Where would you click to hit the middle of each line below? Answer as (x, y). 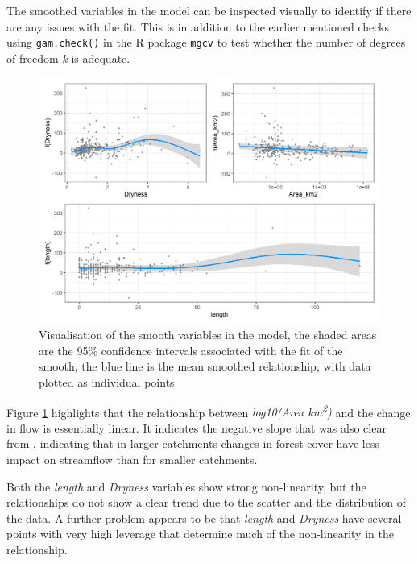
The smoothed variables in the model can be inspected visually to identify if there (209, 10)
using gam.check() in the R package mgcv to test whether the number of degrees (206, 42)
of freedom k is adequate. (68, 58)
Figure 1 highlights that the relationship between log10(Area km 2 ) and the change (209, 411)
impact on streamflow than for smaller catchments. (132, 459)
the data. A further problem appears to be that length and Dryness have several (204, 517)
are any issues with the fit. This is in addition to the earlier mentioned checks (198, 26)
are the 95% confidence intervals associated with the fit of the (191, 350)
